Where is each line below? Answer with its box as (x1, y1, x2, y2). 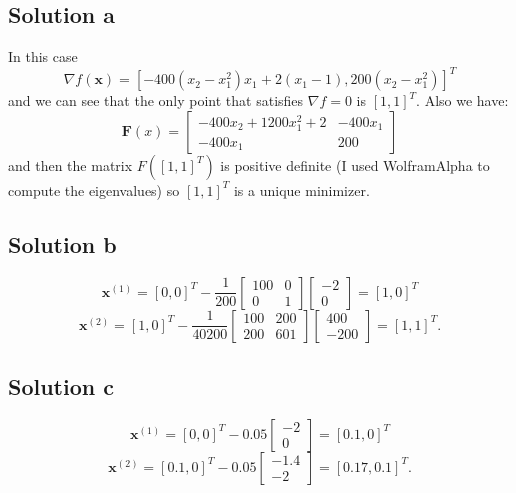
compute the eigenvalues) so (8, 179, 180, 200)
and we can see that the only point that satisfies (8, 90, 304, 111)
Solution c (8, 371, 114, 402)
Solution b (8, 228, 117, 259)
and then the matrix (8, 154, 133, 175)
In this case (8, 46, 78, 67)
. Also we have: (416, 90, 509, 111)
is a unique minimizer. (233, 179, 370, 200)
